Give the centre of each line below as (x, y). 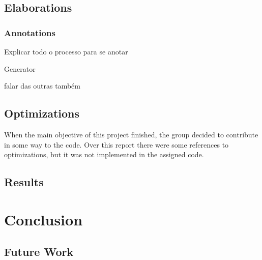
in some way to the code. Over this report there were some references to (117, 144)
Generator (20, 68)
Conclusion (43, 219)
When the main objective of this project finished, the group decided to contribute (131, 134)
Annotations (30, 32)
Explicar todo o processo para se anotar (66, 51)
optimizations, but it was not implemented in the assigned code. (104, 154)
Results (24, 182)
